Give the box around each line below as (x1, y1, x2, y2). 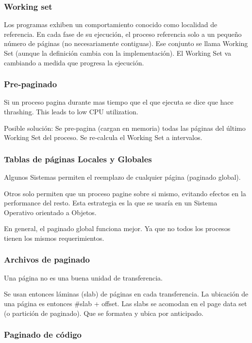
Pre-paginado (4, 78, 57, 90)
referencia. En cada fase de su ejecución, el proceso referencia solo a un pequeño (4, 29, 242, 39)
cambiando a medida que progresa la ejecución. (4, 57, 144, 67)
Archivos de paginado (4, 253, 90, 265)
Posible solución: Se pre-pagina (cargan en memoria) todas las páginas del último (4, 123, 246, 133)
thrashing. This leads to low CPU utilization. (4, 107, 138, 116)
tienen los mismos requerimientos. (4, 233, 104, 243)
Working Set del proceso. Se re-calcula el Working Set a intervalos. (4, 132, 202, 142)
